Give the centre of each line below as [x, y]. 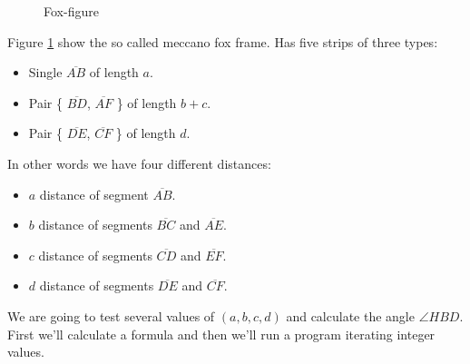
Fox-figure [71, 11]
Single [45, 72]
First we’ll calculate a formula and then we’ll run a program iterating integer [221, 334]
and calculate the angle [350, 315]
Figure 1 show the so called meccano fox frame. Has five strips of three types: [223, 41]
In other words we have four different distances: [139, 163]
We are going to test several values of [111, 315]
